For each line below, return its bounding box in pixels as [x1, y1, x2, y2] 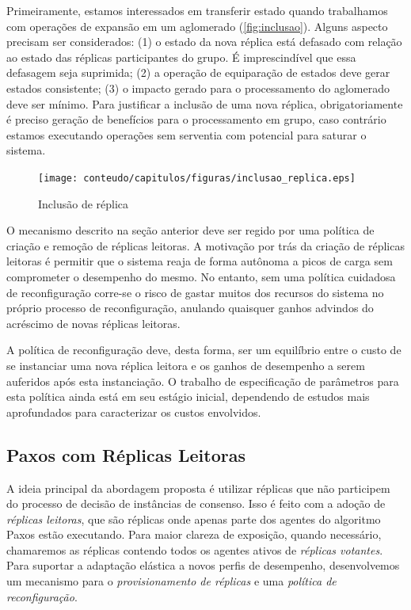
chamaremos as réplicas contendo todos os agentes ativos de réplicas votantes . [6, 541, 383, 558]
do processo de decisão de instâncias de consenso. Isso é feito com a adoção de [6, 495, 386, 512]
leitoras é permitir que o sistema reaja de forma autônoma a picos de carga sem [6, 253, 393, 269]
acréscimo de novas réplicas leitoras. [6, 315, 181, 331]
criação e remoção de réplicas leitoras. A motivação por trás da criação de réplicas [6, 237, 405, 254]
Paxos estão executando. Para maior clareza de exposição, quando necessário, [6, 526, 382, 543]
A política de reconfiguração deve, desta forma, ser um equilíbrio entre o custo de [6, 341, 401, 358]
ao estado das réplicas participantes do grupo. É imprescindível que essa [6, 48, 356, 65]
